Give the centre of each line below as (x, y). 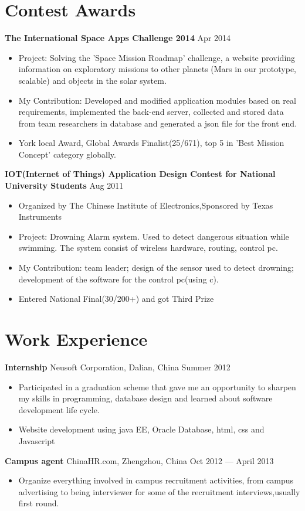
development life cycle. (59, 409)
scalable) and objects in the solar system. (92, 80)
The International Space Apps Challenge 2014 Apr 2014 (118, 38)
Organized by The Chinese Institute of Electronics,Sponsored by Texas (146, 205)
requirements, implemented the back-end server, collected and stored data (151, 112)
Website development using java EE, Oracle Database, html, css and (141, 429)
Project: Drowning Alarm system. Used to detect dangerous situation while (154, 236)
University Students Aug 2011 (64, 185)
